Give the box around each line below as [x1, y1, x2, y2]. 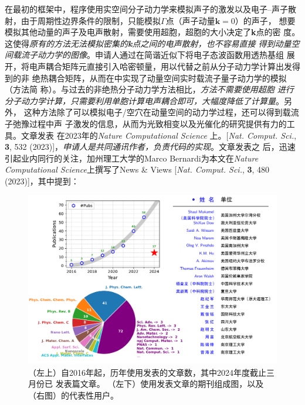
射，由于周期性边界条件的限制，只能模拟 [5, 14, 161, 26]
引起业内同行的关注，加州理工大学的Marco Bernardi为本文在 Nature [5, 152, 259, 164]
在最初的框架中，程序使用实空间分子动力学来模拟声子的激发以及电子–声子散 [5, 3, 296, 15]
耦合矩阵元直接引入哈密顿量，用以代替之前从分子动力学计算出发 [45, 60, 292, 72]
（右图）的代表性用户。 [28, 389, 118, 401]
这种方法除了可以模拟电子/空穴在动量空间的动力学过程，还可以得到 [23, 106, 283, 118]
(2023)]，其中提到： [5, 174, 79, 187]
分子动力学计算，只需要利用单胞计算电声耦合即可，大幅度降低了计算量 [5, 94, 276, 107]
